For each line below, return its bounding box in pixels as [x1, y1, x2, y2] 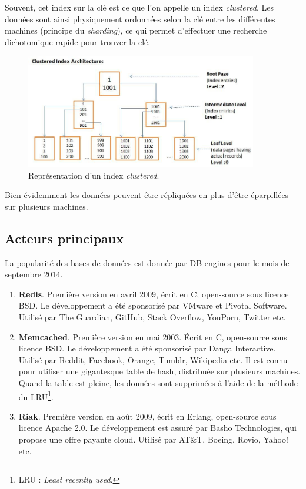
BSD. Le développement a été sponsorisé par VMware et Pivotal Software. [18, 299, 287, 312]
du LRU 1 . [18, 388, 54, 403]
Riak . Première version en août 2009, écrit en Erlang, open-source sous [18, 410, 277, 422]
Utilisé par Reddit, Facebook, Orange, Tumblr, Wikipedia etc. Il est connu [18, 353, 288, 366]
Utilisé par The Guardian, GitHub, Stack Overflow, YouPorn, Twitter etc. [18, 310, 286, 323]
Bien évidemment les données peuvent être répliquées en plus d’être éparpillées [5, 189, 289, 201]
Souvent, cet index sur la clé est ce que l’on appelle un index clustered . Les [5, 1, 274, 13]
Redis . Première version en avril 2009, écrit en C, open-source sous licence [18, 287, 289, 300]
